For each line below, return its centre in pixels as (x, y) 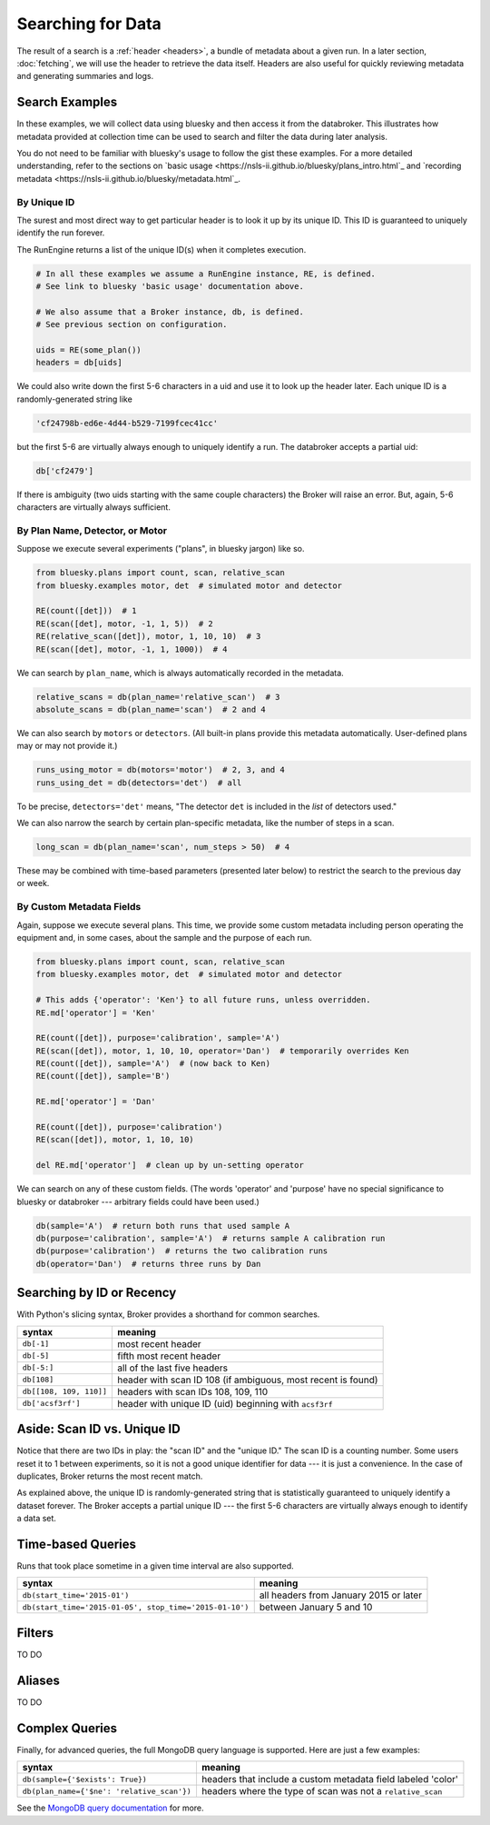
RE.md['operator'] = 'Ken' (96, 1012)
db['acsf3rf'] (51, 1404)
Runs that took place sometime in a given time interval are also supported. (155, 1566)
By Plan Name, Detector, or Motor (92, 530)
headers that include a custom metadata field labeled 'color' (329, 1780)
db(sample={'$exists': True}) (84, 1779)
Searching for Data (89, 24)
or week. (33, 883)
